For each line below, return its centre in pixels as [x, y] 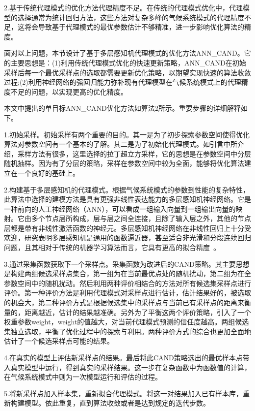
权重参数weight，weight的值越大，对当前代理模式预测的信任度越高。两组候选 [127, 322]
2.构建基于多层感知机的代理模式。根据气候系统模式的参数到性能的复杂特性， [127, 189]
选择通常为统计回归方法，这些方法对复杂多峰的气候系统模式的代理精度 [131, 17]
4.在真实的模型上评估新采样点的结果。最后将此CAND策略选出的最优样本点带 [127, 357]
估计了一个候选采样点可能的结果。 [59, 341]
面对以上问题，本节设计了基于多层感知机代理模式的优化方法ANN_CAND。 [124, 53]
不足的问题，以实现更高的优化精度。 [69, 91]
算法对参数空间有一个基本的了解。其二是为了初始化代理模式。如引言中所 [121, 144]
